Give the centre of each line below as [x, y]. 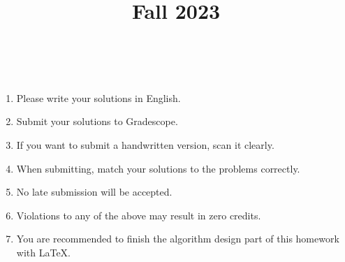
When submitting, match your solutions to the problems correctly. [158, 168]
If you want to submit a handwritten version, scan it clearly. [145, 144]
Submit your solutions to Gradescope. [97, 121]
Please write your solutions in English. [98, 97]
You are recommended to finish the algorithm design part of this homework [178, 239]
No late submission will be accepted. [94, 192]
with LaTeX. [43, 252]
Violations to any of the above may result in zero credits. [139, 215]
